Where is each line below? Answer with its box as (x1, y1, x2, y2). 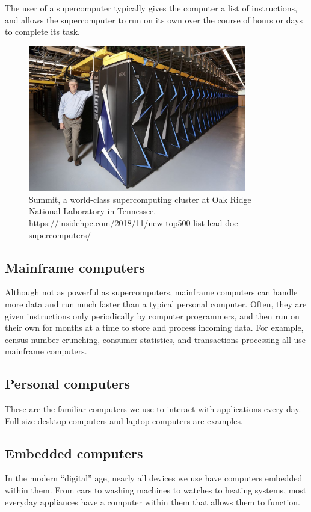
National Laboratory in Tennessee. (29, 205, 156, 217)
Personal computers (5, 374, 131, 393)
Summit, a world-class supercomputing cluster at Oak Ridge (29, 193, 251, 205)
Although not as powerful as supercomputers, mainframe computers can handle (5, 286, 298, 298)
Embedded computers (5, 443, 143, 462)
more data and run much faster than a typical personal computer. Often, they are (5, 297, 307, 310)
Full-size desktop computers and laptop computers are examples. (5, 414, 243, 427)
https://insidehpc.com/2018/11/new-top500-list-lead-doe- (29, 216, 241, 229)
